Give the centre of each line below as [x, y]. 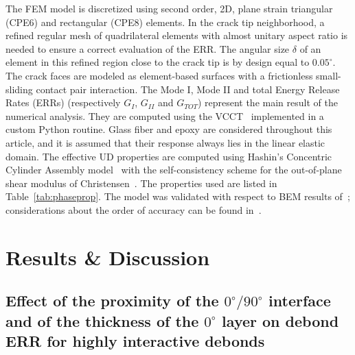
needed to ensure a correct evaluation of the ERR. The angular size [148, 48]
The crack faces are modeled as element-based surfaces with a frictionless [159, 75]
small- [329, 75]
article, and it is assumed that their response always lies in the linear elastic [165, 142]
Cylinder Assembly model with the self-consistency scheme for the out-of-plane [174, 170]
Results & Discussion [108, 257]
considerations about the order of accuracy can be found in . [134, 209]
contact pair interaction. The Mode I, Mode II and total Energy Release [188, 89]
